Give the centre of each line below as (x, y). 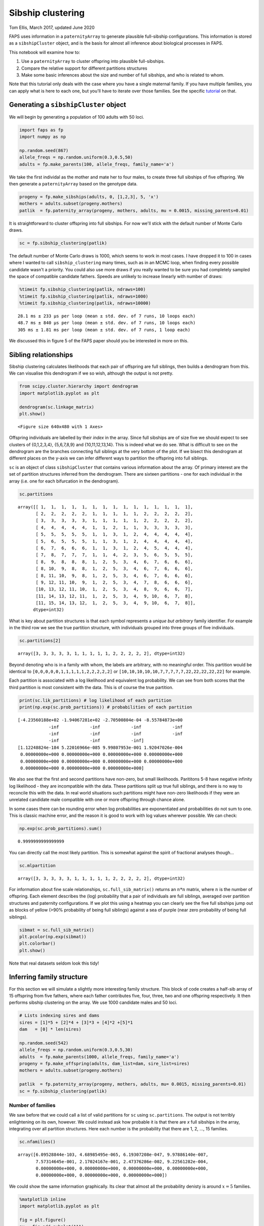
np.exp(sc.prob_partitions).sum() (61, 829)
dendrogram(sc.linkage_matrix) (57, 407)
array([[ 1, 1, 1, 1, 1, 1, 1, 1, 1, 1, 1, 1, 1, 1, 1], (105, 507)
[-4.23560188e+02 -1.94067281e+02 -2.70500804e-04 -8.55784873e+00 (100, 720)
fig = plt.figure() (43, 1220)
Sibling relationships (41, 355)
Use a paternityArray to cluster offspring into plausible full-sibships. (93, 61)
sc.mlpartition (37, 865)
